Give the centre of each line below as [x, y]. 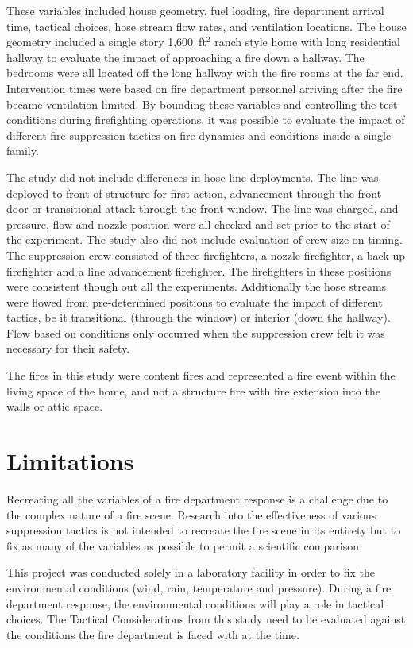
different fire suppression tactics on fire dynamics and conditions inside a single [199, 135]
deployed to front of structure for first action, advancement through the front [194, 193]
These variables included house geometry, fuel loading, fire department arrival [195, 10]
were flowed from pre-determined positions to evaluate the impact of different [195, 301]
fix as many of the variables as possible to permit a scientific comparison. [184, 545]
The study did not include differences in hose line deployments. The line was [193, 177]
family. [23, 150]
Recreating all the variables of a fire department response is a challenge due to [197, 498]
